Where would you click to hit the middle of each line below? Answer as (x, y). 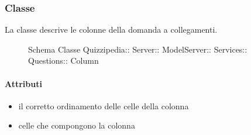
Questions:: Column (63, 60)
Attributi (23, 83)
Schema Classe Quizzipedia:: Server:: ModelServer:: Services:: (138, 49)
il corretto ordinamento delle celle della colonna (104, 105)
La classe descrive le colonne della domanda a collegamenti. (111, 30)
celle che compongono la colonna (77, 125)
